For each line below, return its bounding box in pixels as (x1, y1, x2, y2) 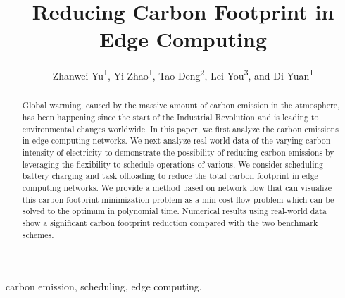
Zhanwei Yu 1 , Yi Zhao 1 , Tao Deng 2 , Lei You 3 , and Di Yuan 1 (52, 66, 314, 82)
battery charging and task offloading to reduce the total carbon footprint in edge (22, 170, 318, 182)
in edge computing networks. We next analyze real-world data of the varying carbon (22, 135, 331, 147)
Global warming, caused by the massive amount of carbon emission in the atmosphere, (22, 99, 340, 111)
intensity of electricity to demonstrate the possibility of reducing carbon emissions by (22, 146, 334, 158)
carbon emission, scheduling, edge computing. (6, 279, 202, 294)
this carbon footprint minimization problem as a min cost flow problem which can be (22, 193, 334, 205)
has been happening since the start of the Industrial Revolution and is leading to (22, 111, 319, 123)
